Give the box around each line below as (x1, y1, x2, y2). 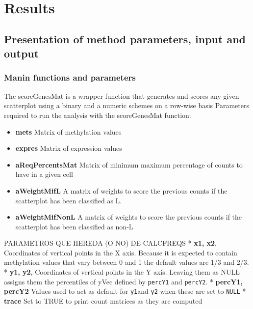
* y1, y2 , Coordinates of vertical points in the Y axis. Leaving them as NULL (4, 267, 240, 277)
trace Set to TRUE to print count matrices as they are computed (4, 295, 202, 306)
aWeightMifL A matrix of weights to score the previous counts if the (15, 185, 228, 196)
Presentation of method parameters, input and (4, 31, 246, 46)
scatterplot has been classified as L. (15, 195, 122, 205)
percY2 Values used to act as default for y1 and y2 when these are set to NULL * (4, 286, 246, 296)
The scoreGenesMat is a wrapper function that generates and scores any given (4, 90, 239, 101)
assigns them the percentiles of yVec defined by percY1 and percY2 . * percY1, (4, 276, 243, 286)
